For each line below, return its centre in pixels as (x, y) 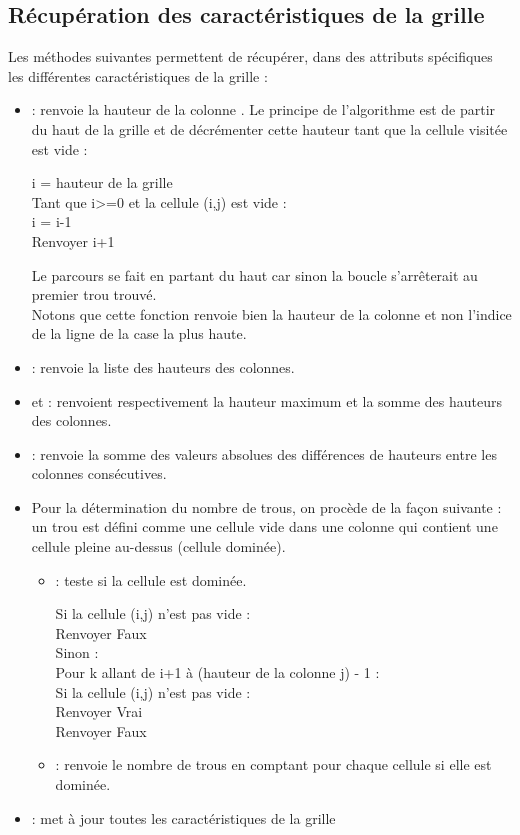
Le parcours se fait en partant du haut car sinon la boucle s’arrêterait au (254, 274)
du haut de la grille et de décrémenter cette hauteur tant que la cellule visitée (269, 128)
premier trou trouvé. (94, 294)
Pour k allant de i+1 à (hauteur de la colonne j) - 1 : (217, 672)
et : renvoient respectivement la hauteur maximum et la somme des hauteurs (266, 400)
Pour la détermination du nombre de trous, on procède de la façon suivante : (266, 506)
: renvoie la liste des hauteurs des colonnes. (163, 366)
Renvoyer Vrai (99, 711)
